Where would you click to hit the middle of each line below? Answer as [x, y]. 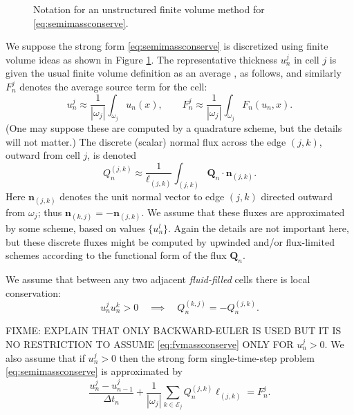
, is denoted [112, 155]
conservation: [33, 292]
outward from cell [43, 155]
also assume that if [45, 357]
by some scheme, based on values [75, 228]
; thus [50, 212]
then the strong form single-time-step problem [217, 357]
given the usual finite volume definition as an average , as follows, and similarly [174, 73]
